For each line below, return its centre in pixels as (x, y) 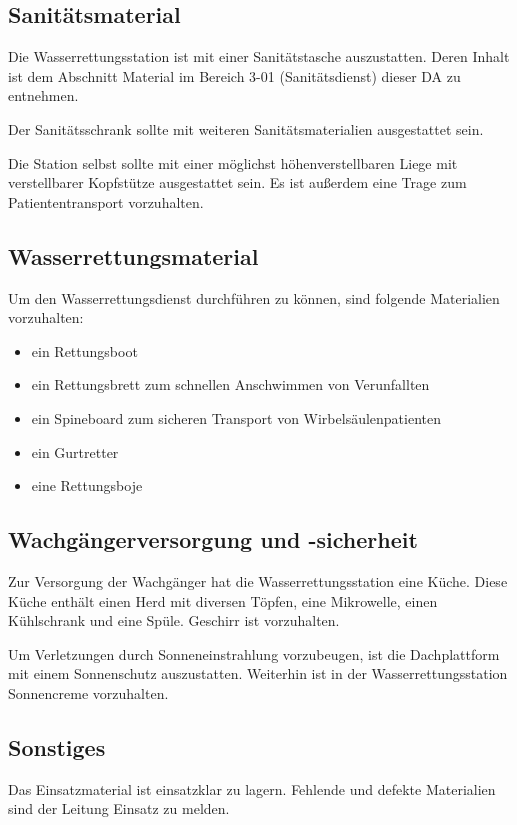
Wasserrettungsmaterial (133, 255)
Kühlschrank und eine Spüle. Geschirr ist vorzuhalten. (174, 620)
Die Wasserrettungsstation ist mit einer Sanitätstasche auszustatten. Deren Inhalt (259, 56)
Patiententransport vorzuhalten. (106, 201)
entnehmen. (43, 95)
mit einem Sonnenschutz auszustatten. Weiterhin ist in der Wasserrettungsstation (258, 673)
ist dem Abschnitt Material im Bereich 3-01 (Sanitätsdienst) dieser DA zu (234, 75)
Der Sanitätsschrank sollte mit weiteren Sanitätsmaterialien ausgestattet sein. (246, 128)
